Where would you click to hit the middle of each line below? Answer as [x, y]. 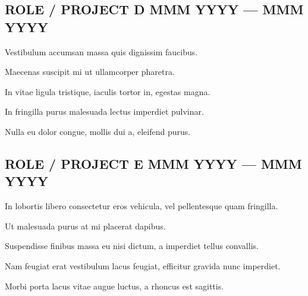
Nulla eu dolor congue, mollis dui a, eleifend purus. [98, 131]
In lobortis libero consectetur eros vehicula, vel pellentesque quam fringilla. [142, 206]
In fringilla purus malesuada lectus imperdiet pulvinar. [104, 111]
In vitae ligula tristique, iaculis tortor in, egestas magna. [108, 91]
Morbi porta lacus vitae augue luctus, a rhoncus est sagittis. [114, 286]
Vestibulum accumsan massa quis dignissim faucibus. [101, 51]
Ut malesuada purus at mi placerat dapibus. [85, 226]
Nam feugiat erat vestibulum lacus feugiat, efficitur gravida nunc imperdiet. [143, 265]
